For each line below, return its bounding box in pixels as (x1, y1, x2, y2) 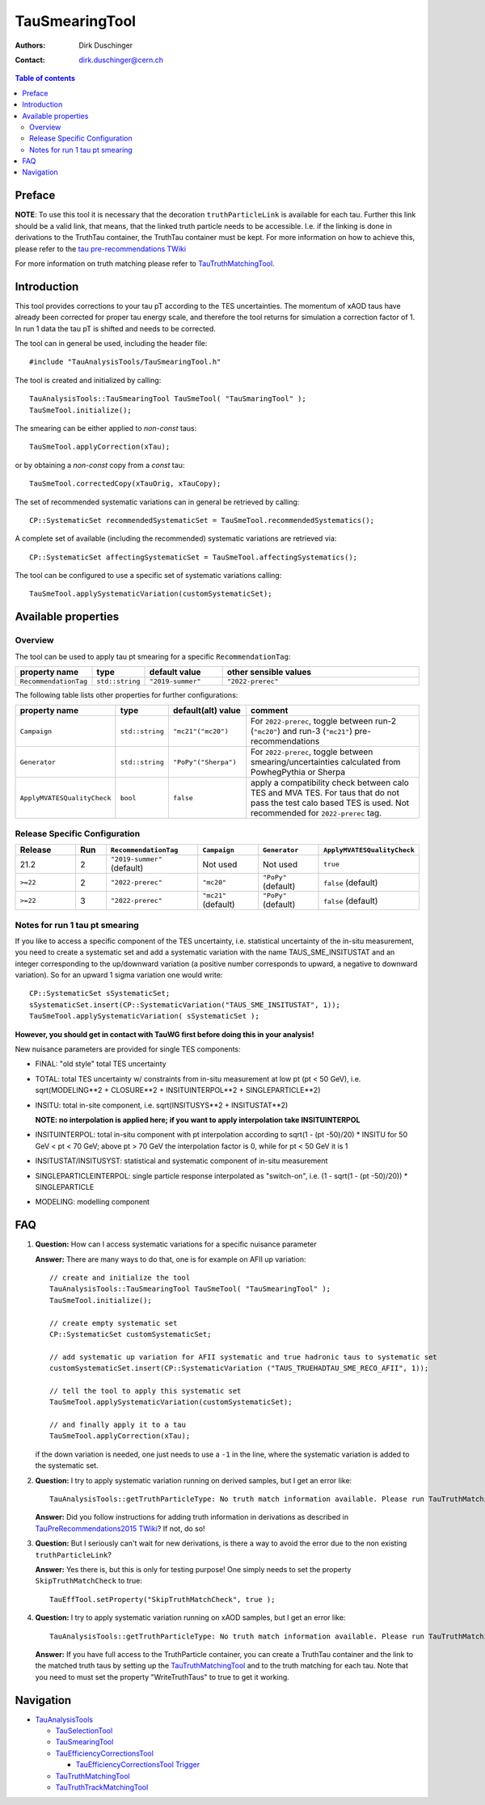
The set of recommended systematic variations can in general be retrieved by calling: (15, 497, 300, 507)
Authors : (15, 40, 46, 50)
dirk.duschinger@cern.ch (78, 55, 164, 65)
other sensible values (226, 667, 311, 678)
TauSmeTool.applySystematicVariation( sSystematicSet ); (29, 1011, 260, 1021)
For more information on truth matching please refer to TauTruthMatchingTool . (15, 259, 275, 268)
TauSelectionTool (55, 1726, 113, 1735)
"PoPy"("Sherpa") (172, 757, 238, 766)
